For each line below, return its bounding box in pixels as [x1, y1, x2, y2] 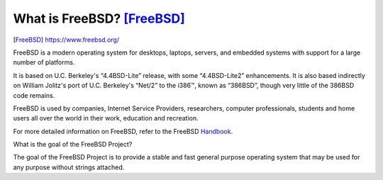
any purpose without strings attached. [13, 163, 125, 171]
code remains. [13, 91, 55, 99]
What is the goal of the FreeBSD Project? [13, 140, 133, 149]
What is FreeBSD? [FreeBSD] [13, 11, 186, 26]
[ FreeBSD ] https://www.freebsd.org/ [13, 35, 120, 44]
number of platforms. [13, 58, 75, 67]
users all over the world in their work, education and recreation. [13, 114, 199, 123]
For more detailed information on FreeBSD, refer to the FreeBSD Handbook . [13, 127, 233, 135]
